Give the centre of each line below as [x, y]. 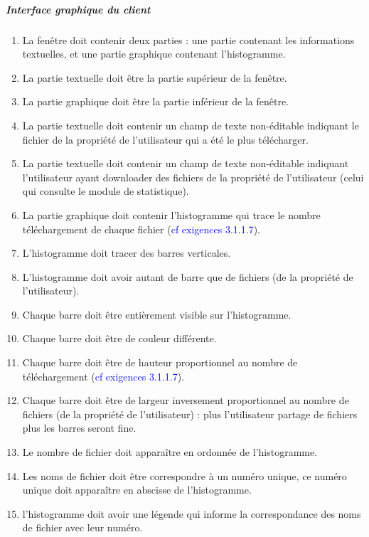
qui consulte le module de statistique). [106, 191]
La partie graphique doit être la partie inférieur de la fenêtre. [156, 101]
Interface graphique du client [78, 9]
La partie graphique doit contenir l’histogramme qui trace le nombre [171, 214]
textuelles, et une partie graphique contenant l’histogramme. [154, 54]
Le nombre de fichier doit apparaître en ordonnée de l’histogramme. [170, 452]
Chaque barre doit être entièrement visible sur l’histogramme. [157, 314]
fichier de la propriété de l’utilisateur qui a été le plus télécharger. [165, 139]
